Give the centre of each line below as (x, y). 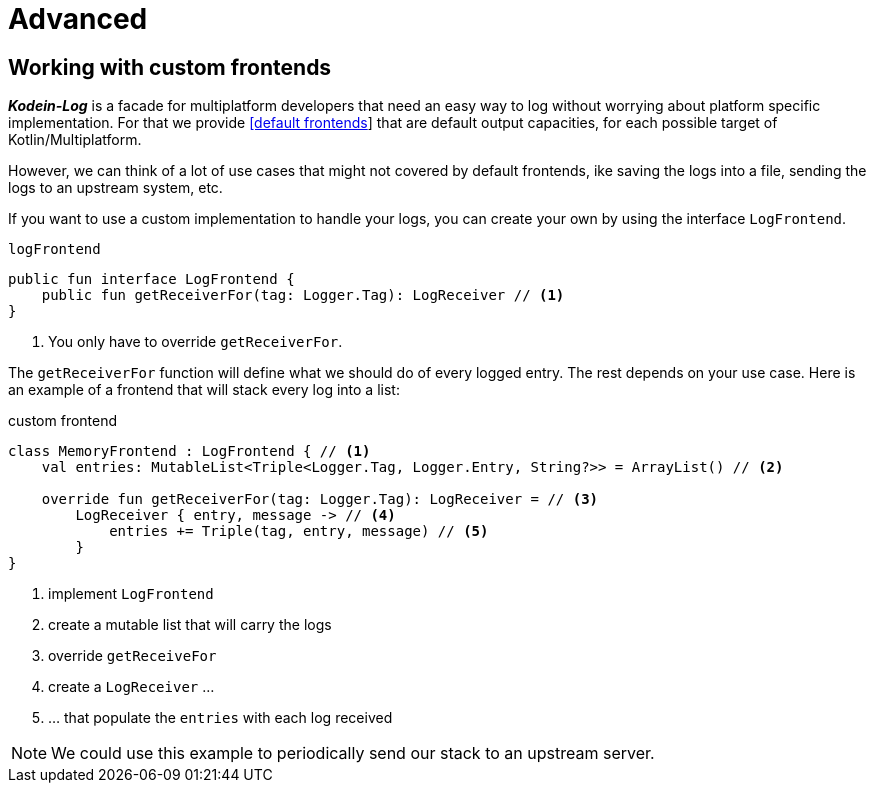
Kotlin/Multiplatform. (75, 140)
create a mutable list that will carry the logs (190, 625)
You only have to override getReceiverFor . (195, 342)
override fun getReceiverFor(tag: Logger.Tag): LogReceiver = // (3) (320, 499)
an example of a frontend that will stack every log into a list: (204, 390)
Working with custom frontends (170, 67)
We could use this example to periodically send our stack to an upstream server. (353, 753)
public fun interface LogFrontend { (151, 279)
